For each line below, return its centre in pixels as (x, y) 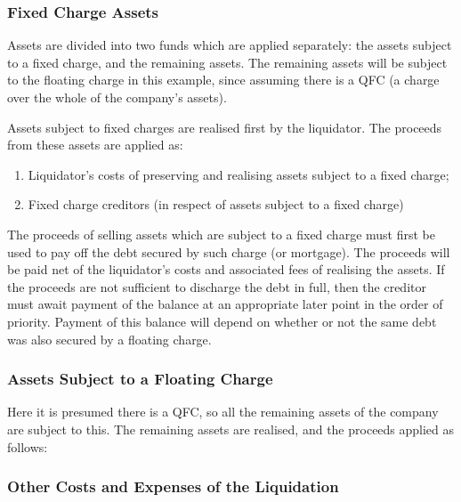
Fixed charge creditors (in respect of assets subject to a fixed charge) (216, 204)
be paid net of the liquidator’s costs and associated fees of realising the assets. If (226, 269)
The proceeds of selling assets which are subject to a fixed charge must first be (221, 234)
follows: (28, 446)
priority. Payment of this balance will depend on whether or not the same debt (222, 321)
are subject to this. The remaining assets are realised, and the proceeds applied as (231, 429)
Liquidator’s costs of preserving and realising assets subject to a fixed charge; (239, 174)
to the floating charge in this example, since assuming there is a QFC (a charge (223, 80)
